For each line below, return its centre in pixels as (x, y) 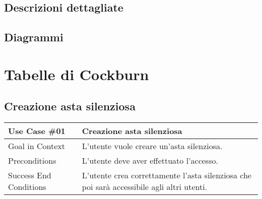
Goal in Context (37, 146)
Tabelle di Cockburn (77, 74)
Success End (30, 175)
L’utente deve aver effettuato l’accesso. (150, 161)
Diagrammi (34, 37)
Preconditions (32, 161)
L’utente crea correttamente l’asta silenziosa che (167, 175)
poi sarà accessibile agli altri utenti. (145, 187)
